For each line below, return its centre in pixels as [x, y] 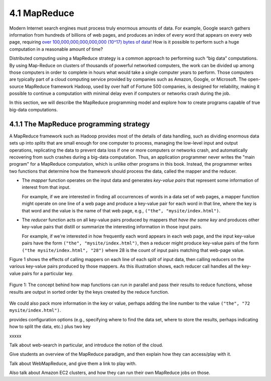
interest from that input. [46, 187]
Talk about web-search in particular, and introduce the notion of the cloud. [86, 345]
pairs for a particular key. [48, 273]
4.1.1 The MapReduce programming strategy [80, 124]
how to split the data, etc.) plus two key [50, 327]
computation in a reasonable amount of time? [56, 49]
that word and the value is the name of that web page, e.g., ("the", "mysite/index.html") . [121, 210]
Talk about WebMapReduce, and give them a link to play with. [73, 363]
